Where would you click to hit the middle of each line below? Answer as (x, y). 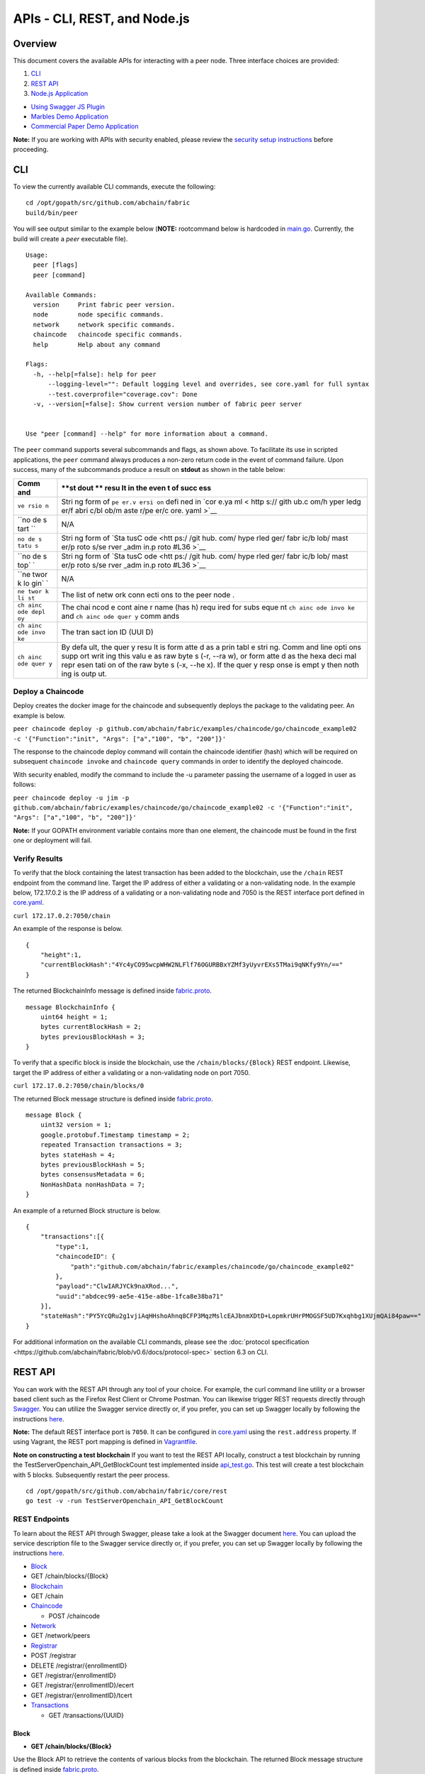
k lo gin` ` (33, 583)
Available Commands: (61, 295)
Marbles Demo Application (70, 116)
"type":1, (73, 1246)
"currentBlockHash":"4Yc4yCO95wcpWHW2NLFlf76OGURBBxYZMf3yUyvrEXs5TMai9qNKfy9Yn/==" (192, 965)
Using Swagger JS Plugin (68, 106)
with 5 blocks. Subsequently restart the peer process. (91, 1475)
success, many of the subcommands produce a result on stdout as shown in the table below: (149, 470)
